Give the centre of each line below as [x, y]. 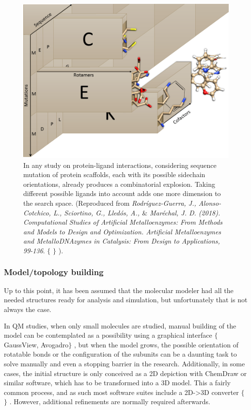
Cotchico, [37, 212]
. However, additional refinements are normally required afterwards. [110, 402]
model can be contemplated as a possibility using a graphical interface [108, 335]
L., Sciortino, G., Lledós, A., [96, 212]
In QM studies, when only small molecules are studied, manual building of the [120, 325]
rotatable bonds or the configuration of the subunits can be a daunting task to [120, 354]
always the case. [28, 309]
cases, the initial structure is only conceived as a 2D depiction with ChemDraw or [125, 373]
